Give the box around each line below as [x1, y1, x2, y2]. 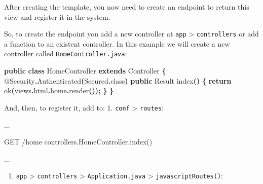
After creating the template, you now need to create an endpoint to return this [4, 2, 249, 12]
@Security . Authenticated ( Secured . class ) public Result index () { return [4, 75, 232, 86]
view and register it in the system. [4, 11, 110, 22]
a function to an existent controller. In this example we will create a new [4, 38, 230, 49]
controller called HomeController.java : [4, 48, 127, 59]
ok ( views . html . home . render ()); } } [4, 85, 114, 96]
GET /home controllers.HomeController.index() [4, 136, 153, 147]
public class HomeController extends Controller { [4, 65, 166, 76]
